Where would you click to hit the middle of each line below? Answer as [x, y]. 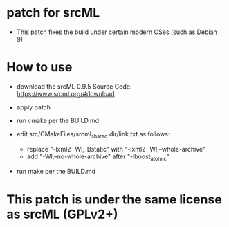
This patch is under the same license [114, 199]
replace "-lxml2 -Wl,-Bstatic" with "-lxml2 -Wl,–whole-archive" [116, 149]
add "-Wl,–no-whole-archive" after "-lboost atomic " [98, 157]
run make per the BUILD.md [56, 172]
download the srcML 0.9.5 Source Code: [74, 86]
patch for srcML [53, 13]
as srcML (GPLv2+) [62, 214]
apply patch [34, 107]
